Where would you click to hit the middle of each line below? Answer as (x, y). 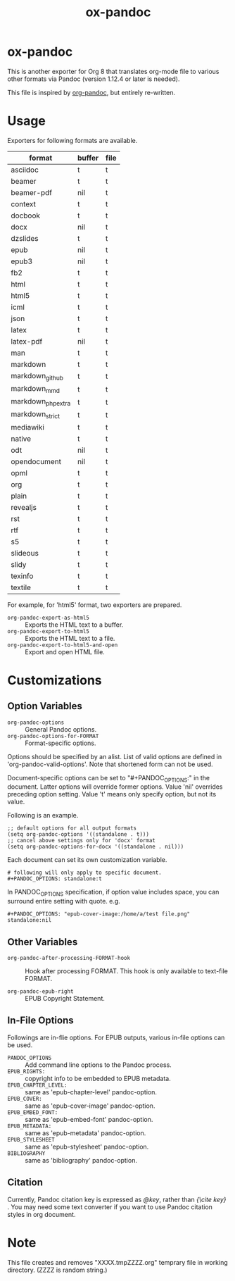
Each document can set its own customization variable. (87, 860)
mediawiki (27, 427)
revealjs (24, 507)
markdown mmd (35, 389)
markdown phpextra (41, 402)
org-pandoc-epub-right (40, 992)
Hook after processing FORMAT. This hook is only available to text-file (127, 971)
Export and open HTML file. (65, 651)
